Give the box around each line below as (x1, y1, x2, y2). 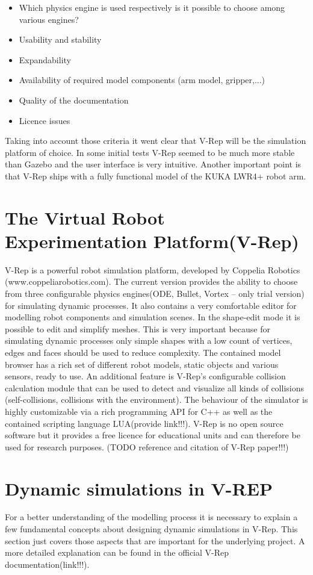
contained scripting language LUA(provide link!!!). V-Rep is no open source (5, 417, 284, 429)
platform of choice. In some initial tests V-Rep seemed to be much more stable (5, 146, 295, 158)
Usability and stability (19, 33, 102, 46)
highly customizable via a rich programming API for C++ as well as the (5, 405, 273, 417)
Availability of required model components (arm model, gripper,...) (19, 73, 265, 86)
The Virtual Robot (5, 205, 165, 229)
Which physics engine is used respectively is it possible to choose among (19, 1, 285, 13)
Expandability (19, 53, 71, 66)
